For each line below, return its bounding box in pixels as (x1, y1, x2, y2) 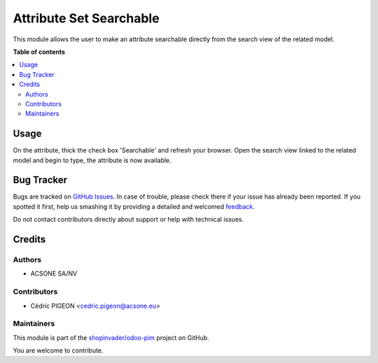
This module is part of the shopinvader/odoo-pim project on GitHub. (13, 333, 209, 342)
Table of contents (13, 48, 66, 56)
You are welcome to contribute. (13, 346, 104, 355)
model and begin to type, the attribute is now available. (13, 156, 171, 164)
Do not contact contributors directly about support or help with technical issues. (13, 215, 244, 224)
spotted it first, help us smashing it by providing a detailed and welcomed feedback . (13, 202, 255, 211)
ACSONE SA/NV (30, 269, 78, 278)
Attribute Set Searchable (13, 10, 160, 26)
